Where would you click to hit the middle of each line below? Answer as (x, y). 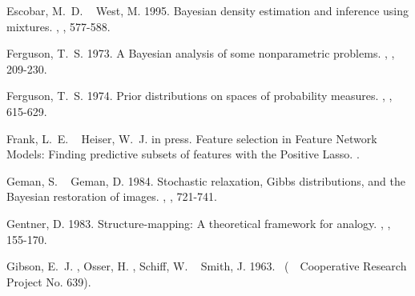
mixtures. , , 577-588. (58, 26)
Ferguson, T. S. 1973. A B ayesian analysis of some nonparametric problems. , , (201, 53)
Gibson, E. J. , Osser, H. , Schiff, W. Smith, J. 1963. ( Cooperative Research (207, 266)
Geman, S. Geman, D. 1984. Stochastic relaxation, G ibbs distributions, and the (206, 180)
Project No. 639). (49, 281)
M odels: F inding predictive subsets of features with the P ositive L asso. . (183, 154)
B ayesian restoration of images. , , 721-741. (112, 196)
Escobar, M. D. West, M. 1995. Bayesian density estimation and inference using (208, 10)
